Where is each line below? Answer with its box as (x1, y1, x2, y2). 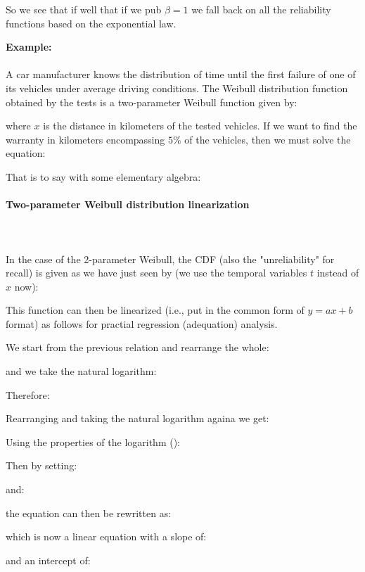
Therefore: (6, 387, 50, 402)
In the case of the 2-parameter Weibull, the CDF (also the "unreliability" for (6, 251, 335, 266)
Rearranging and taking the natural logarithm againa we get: (6, 411, 269, 426)
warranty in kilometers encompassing (6, 132, 165, 146)
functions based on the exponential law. (6, 15, 177, 30)
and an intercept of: (6, 552, 91, 567)
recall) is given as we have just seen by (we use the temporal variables (6, 265, 307, 280)
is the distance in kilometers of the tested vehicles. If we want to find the (43, 118, 357, 133)
